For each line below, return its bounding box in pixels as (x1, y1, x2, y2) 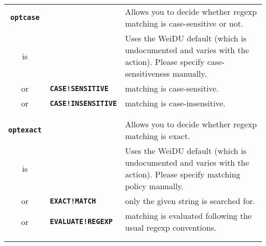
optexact (8, 126, 42, 134)
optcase (10, 13, 40, 21)
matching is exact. (125, 130, 190, 142)
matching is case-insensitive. (125, 97, 226, 109)
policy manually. (125, 180, 184, 192)
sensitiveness (125, 68, 170, 79)
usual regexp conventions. (125, 221, 216, 233)
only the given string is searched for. (125, 195, 255, 207)
